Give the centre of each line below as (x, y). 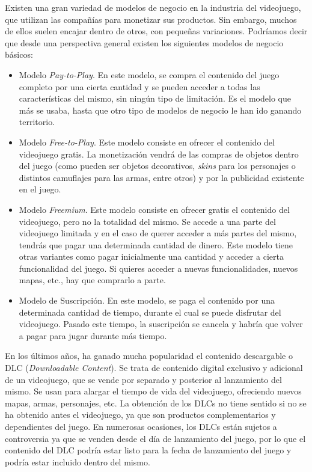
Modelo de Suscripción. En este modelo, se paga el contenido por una (147, 300)
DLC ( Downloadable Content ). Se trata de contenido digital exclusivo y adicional (154, 368)
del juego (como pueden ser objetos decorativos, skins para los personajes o (157, 166)
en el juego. (40, 189)
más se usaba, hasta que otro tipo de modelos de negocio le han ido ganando (160, 110)
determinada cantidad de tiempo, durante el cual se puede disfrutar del (150, 312)
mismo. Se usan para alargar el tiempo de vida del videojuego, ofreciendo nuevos (153, 391)
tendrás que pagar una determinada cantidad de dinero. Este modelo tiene (156, 244)
